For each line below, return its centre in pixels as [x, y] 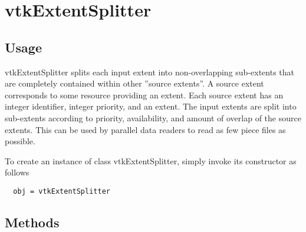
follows [17, 172]
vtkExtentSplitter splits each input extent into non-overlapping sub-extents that [150, 72]
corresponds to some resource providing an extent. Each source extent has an [144, 95]
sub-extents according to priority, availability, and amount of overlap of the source [153, 117]
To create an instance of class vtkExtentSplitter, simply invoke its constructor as [151, 160]
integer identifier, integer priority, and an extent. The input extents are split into [151, 106]
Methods [32, 222]
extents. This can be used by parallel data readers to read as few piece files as [145, 129]
